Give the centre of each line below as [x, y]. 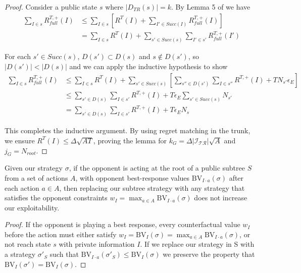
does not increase [221, 198]
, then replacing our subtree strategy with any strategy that [152, 187]
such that [64, 254]
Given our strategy [34, 168]
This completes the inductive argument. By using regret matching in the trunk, [128, 130]
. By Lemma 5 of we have [211, 7]
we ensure [20, 140]
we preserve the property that [209, 254]
